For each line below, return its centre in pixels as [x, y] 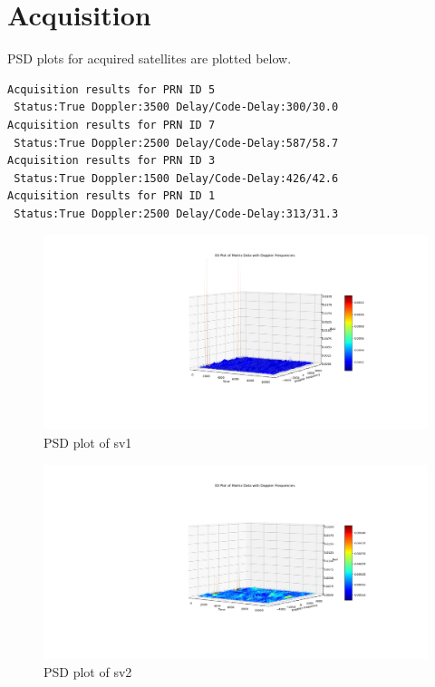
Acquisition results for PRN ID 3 [111, 161]
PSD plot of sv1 [88, 442]
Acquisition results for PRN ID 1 [111, 196]
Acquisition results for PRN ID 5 [111, 89]
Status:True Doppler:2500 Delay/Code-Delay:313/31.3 [176, 213]
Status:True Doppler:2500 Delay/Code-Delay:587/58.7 [176, 143]
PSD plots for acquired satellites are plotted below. [150, 58]
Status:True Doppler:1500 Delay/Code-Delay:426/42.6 [176, 178]
